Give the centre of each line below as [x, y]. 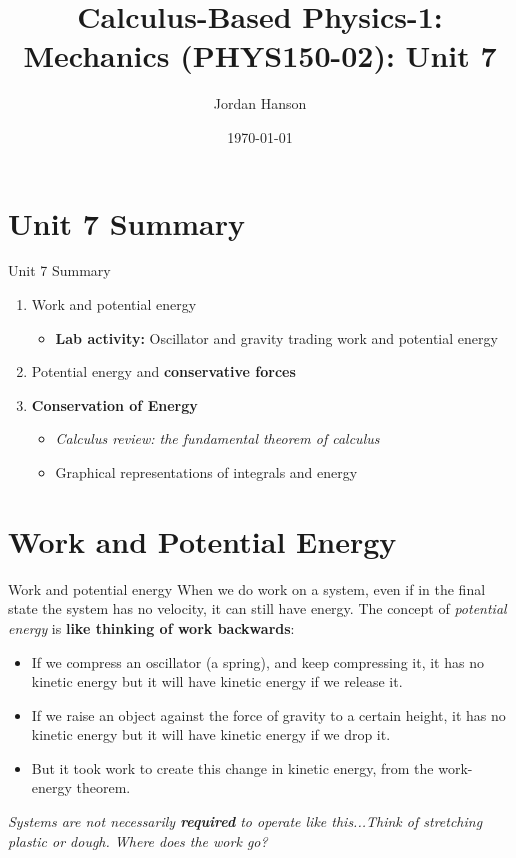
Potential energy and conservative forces [163, 371]
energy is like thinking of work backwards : [151, 627]
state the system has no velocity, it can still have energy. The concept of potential [257, 608]
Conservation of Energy [114, 404]
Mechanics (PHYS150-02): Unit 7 [260, 55]
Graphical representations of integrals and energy [206, 472]
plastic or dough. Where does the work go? [138, 840]
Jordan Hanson [260, 103]
